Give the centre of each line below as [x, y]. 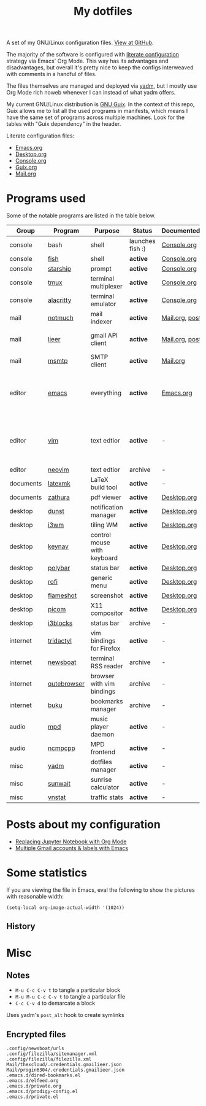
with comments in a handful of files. [51, 74]
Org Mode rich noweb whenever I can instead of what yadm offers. [91, 93]
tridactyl [60, 641]
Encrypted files [36, 1034]
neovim [59, 470]
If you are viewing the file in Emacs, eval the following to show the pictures [101, 890]
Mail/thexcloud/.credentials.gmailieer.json [64, 1065]
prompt [101, 269]
